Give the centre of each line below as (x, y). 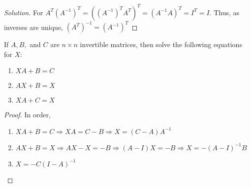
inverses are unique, (34, 27)
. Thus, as (224, 12)
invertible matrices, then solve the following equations (161, 44)
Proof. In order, (27, 115)
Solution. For (24, 12)
